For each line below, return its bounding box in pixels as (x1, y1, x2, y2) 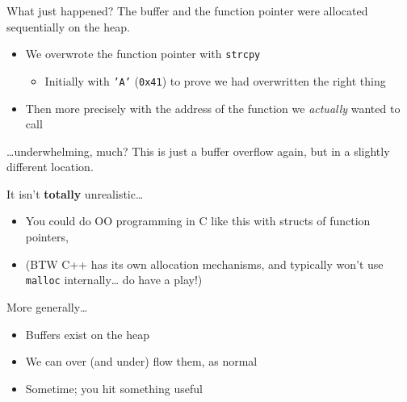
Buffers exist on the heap (25, 325, 149, 342)
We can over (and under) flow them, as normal (25, 353, 258, 370)
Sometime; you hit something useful (25, 379, 203, 396)
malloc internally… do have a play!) (25, 271, 203, 288)
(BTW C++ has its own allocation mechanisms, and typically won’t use (25, 255, 384, 272)
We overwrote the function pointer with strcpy (25, 45, 261, 62)
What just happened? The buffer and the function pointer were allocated (6, 2, 368, 19)
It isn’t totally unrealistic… (6, 185, 144, 202)
